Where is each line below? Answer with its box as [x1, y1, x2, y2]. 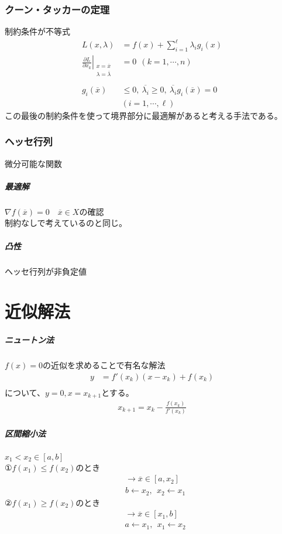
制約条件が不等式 [5, 25, 70, 37]
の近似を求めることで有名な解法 [43, 359, 166, 371]
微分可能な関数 [5, 157, 62, 169]
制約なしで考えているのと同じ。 [5, 217, 127, 229]
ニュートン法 [5, 334, 54, 346]
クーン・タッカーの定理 [5, 2, 110, 16]
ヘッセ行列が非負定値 [5, 265, 87, 277]
